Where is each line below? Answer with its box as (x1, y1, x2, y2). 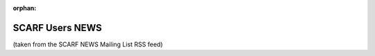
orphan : (12, 4, 37, 12)
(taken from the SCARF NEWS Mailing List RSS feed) (12, 40, 163, 48)
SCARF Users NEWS (12, 21, 102, 34)
